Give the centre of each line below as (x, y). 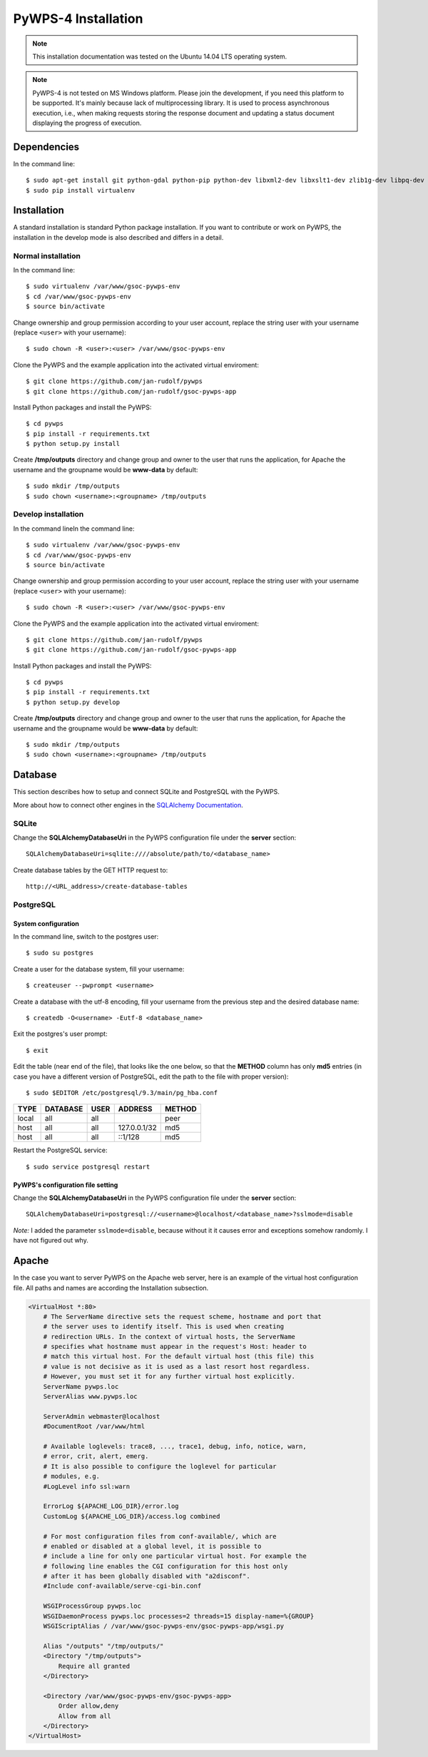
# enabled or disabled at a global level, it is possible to (152, 1546)
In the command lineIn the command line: (74, 529)
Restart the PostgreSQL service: (60, 1150)
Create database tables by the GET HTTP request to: (91, 870)
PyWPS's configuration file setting (66, 1185)
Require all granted (94, 1666)
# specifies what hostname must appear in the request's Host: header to (175, 1347)
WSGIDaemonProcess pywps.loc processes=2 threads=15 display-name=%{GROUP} (179, 1616)
